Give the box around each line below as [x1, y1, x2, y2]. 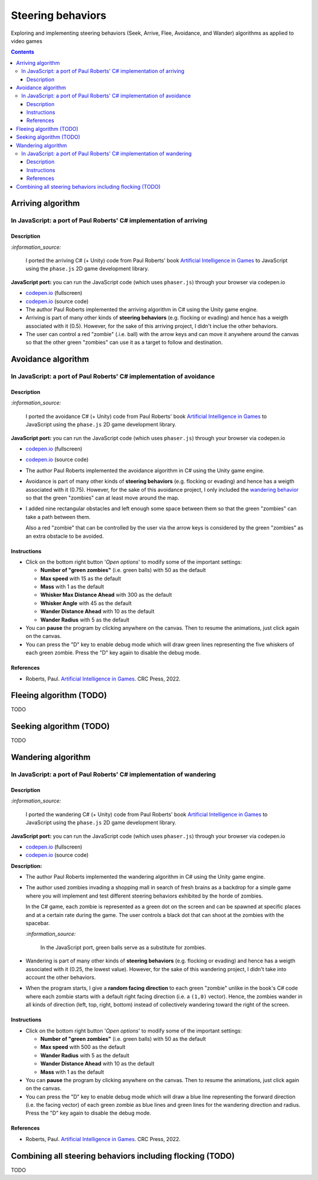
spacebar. [25, 920, 50, 927]
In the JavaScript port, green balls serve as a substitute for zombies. [40, 944, 206, 951]
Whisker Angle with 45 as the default [40, 599, 132, 607]
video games [11, 37, 42, 44]
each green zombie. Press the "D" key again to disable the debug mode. [25, 649, 201, 656]
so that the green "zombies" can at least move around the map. [25, 494, 180, 501]
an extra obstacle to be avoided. [25, 533, 104, 540]
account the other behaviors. [25, 974, 96, 981]
